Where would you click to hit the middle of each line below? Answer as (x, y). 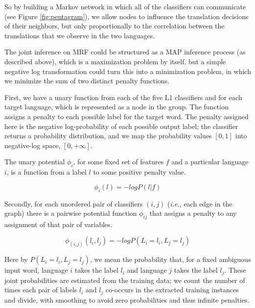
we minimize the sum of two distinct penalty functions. (87, 81)
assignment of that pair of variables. (58, 224)
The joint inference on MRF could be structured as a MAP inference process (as (125, 52)
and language (147, 270)
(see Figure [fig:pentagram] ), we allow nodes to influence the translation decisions (127, 16)
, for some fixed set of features (118, 162)
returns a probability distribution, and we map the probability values (108, 136)
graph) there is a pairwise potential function (71, 213)
